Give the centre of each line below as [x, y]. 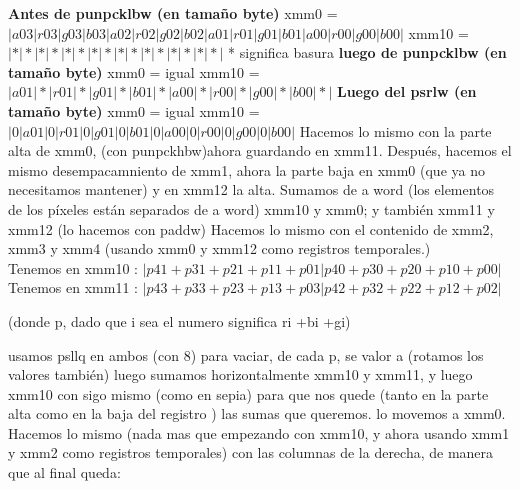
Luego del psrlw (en [406, 91]
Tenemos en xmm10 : [73, 267]
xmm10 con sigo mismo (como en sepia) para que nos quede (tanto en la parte [248, 393]
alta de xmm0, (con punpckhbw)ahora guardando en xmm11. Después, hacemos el [260, 150]
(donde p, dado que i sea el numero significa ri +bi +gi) [179, 320]
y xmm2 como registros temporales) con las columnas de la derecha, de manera [251, 452]
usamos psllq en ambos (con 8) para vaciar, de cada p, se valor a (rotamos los [246, 354]
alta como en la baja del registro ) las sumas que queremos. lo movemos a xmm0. [257, 413]
